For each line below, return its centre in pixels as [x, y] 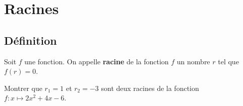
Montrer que [23, 88]
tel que [228, 61]
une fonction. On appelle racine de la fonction [97, 61]
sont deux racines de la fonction [150, 88]
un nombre [193, 61]
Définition [31, 40]
